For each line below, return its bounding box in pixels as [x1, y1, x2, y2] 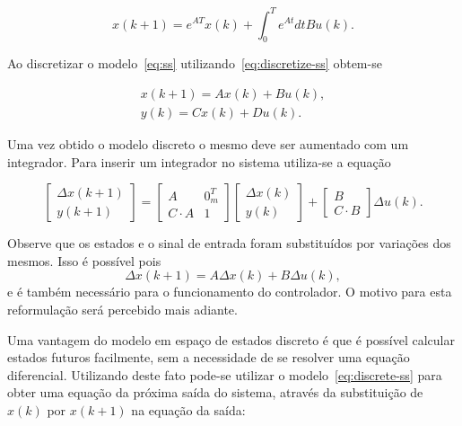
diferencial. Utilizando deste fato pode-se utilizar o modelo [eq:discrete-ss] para [7, 365, 442, 384]
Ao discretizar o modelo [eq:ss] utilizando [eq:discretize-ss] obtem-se [7, 54, 382, 73]
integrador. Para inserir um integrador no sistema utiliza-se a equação [7, 152, 391, 171]
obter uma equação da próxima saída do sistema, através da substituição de [7, 383, 423, 402]
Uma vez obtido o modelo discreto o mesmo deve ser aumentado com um [7, 134, 409, 153]
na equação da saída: [131, 400, 246, 419]
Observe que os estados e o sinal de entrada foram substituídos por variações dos [7, 234, 451, 253]
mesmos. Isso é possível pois [7, 251, 161, 270]
